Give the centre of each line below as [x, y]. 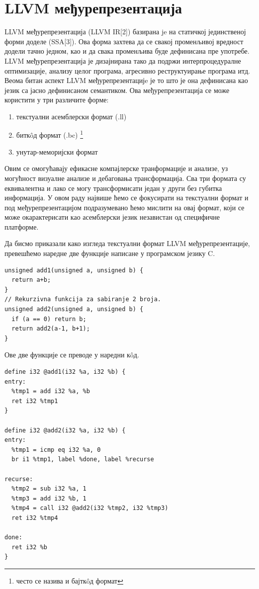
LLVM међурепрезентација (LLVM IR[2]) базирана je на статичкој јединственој [125, 32]
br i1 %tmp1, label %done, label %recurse [83, 460]
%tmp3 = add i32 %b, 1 [49, 498]
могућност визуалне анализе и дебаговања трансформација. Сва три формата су [125, 178]
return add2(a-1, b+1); [51, 329]
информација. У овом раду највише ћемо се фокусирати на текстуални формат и [127, 198]
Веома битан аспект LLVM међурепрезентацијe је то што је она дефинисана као [126, 80]
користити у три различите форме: [57, 100]
